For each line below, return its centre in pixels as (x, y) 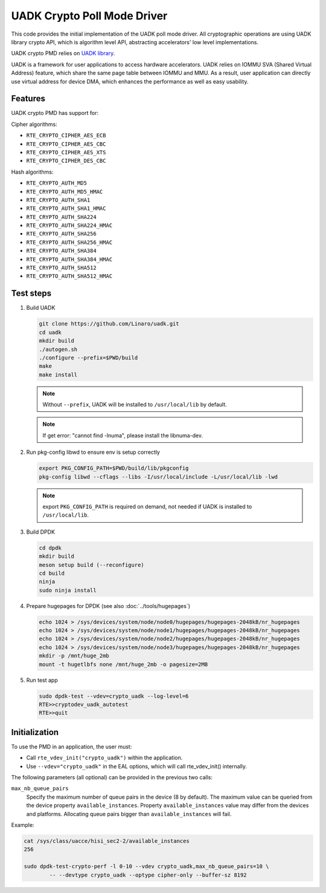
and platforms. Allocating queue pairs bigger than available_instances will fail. (129, 814)
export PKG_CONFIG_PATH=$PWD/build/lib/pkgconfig (114, 468)
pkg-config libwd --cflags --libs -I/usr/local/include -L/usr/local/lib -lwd (158, 477)
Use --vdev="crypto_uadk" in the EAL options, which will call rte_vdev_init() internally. (137, 766)
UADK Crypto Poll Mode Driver (89, 16)
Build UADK (41, 308)
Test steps (31, 293)
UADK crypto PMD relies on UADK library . (63, 53)
